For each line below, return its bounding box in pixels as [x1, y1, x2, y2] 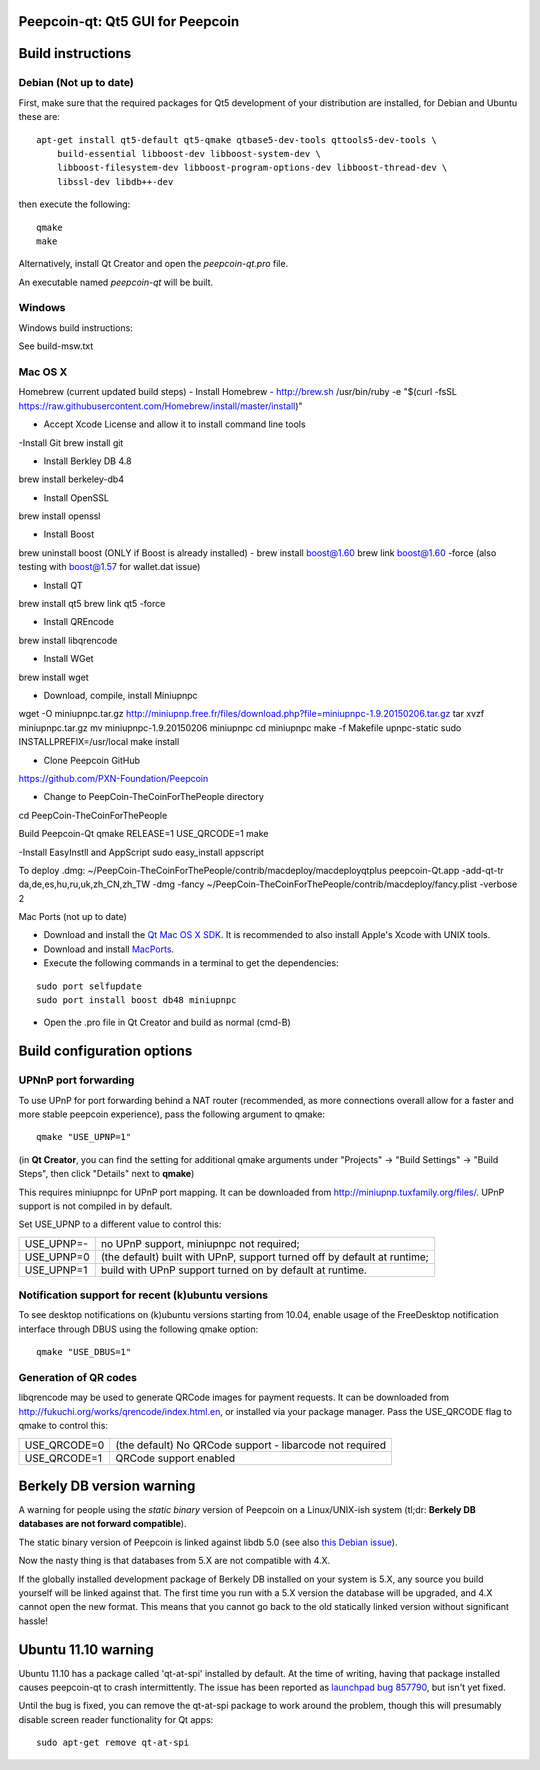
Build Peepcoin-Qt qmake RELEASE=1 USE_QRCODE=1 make [18, 828, 269, 840]
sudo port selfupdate [36, 980, 142, 992]
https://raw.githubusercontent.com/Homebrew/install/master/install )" [18, 400, 304, 412]
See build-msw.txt [18, 340, 94, 352]
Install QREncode [43, 616, 115, 628]
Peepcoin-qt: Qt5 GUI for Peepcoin [18, 13, 240, 30]
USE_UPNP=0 [24, 1250, 90, 1264]
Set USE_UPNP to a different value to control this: [18, 1218, 222, 1230]
